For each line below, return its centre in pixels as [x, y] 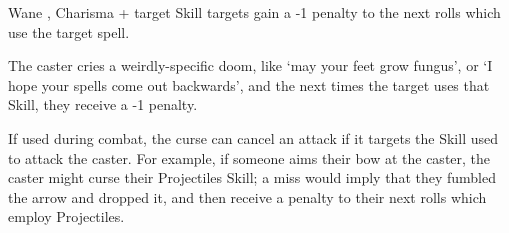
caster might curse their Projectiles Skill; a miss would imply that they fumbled [252, 177]
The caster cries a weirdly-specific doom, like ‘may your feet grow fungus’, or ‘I [250, 65]
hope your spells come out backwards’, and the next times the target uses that [249, 84]
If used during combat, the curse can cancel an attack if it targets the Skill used [253, 137]
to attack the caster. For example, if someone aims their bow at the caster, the [249, 157]
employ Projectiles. [66, 216]
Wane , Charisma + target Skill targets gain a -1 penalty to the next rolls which [254, 12]
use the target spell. [69, 31]
